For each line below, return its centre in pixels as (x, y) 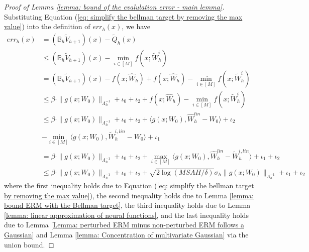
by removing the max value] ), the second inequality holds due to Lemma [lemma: (129, 195)
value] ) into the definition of (47, 26)
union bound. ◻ (29, 244)
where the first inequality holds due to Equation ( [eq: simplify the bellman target (129, 185)
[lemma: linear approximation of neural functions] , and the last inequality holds (126, 215)
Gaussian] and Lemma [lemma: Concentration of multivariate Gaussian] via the (126, 234)
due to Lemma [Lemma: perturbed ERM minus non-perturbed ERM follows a (124, 225)
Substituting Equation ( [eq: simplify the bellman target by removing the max (123, 16)
